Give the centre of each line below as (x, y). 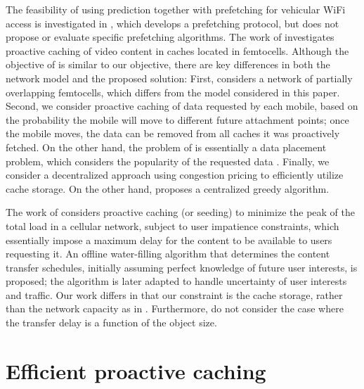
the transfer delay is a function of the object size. (111, 323)
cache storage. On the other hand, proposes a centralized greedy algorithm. (168, 188)
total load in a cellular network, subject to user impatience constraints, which (173, 225)
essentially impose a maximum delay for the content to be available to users (169, 240)
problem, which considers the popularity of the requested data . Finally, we (168, 161)
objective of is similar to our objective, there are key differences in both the (168, 64)
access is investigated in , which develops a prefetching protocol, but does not (173, 23)
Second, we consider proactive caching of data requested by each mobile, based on (182, 106)
